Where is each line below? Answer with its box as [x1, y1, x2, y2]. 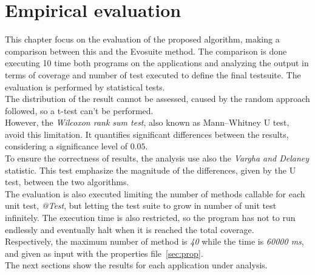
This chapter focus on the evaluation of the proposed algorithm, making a [5, 33, 280, 46]
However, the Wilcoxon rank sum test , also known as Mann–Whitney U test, [5, 116, 290, 129]
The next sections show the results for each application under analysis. [5, 259, 268, 271]
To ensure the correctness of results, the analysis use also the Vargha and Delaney [5, 152, 310, 165]
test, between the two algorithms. [5, 175, 129, 188]
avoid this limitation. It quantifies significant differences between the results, [5, 127, 289, 140]
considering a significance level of [5, 140, 128, 152]
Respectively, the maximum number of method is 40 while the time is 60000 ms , [5, 235, 304, 248]
